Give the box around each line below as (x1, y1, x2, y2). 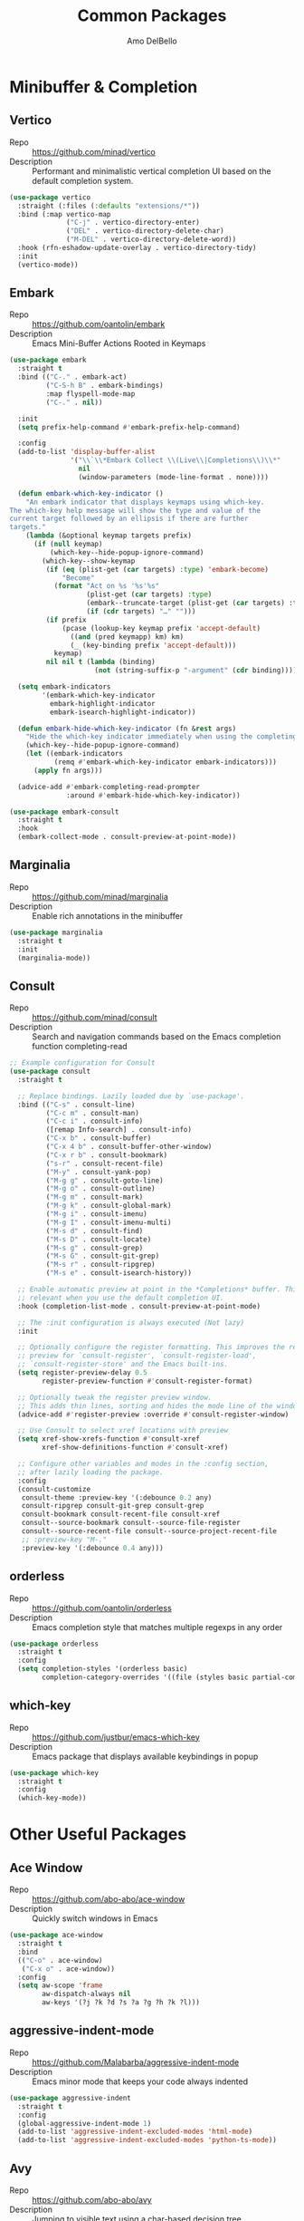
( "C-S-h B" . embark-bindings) (45, 381, 165, 391)
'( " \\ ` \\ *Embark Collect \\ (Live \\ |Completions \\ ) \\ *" (70, 456, 281, 465)
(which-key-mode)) (17, 1793, 88, 1803)
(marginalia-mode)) (17, 953, 91, 962)
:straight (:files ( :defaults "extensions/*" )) (17, 201, 201, 210)
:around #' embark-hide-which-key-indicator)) (66, 790, 242, 800)
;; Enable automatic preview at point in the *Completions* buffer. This (17, 1285, 301, 1294)
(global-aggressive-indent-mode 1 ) (17, 2119, 152, 2128)
